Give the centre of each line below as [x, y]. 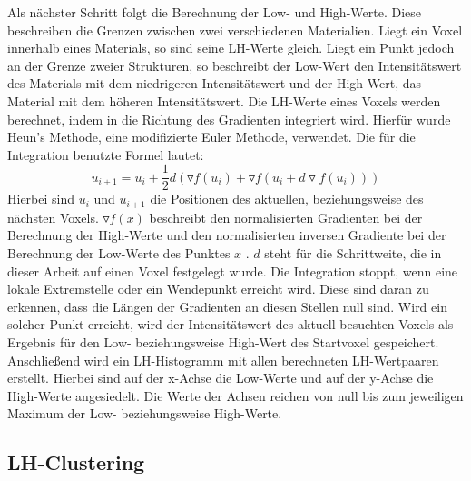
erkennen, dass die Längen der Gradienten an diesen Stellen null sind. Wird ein [227, 306]
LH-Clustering [76, 462]
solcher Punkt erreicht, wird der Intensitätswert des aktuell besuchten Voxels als [231, 324]
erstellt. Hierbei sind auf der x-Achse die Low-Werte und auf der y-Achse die [221, 378]
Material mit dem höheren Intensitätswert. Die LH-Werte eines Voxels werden [224, 100]
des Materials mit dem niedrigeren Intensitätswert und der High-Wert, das [215, 83]
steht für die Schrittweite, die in [353, 253]
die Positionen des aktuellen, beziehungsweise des [287, 199]
